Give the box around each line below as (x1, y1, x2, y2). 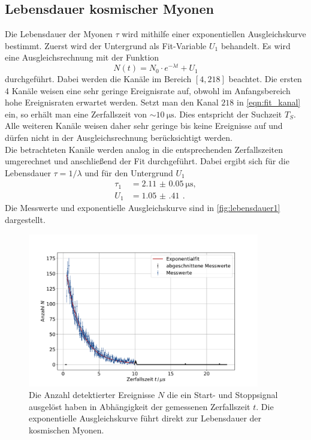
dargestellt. (5, 213, 46, 225)
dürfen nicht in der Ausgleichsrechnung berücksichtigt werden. (5, 131, 233, 144)
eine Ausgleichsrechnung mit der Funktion (5, 51, 159, 64)
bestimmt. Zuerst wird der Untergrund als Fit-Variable (5, 39, 207, 52)
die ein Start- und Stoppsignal (167, 388, 278, 401)
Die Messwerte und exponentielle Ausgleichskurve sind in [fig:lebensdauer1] (5, 201, 280, 214)
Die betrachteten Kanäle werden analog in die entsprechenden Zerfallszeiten (5, 143, 283, 155)
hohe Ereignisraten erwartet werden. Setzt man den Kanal (5, 96, 219, 109)
